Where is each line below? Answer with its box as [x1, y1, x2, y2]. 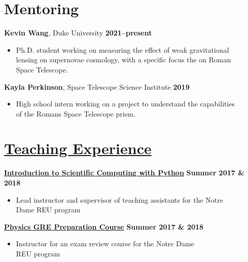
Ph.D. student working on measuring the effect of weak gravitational [16, 44, 229, 55]
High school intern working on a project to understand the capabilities [16, 98, 235, 109]
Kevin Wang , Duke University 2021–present [4, 27, 152, 38]
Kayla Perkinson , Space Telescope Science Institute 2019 [4, 81, 190, 92]
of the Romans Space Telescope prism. [16, 108, 135, 119]
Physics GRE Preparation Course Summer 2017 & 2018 [4, 221, 204, 232]
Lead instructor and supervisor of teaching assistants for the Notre [16, 194, 223, 205]
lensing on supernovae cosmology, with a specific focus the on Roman [16, 54, 231, 65]
